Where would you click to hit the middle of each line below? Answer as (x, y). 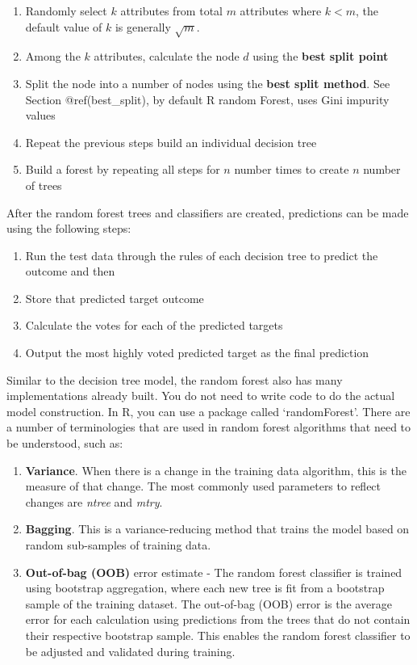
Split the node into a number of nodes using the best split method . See (208, 83)
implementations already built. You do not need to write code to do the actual (201, 396)
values (40, 115)
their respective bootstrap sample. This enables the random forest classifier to (218, 635)
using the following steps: (69, 228)
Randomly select (66, 11)
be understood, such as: (65, 443)
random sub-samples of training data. (118, 545)
